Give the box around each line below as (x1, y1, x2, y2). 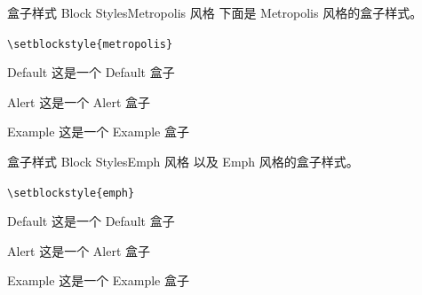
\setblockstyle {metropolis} (7, 37, 173, 50)
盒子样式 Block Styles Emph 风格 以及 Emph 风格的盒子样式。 (7, 152, 359, 171)
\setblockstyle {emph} (7, 186, 135, 199)
